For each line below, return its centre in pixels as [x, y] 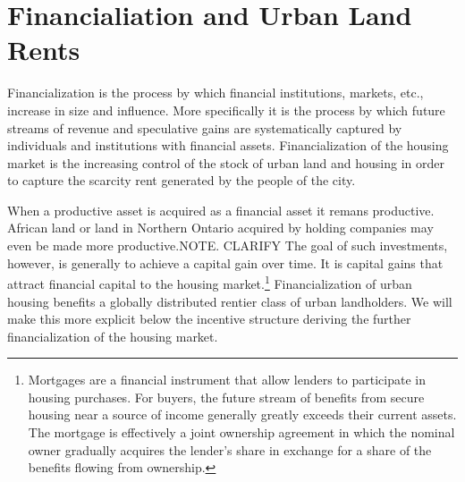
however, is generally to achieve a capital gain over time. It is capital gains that [225, 262]
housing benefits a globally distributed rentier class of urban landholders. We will [230, 301]
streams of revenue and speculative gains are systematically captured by [205, 127]
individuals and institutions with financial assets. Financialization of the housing [228, 145]
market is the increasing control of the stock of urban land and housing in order [226, 162]
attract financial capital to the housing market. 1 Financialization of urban [210, 282]
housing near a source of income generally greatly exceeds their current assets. [242, 414]
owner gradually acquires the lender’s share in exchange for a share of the [230, 449]
